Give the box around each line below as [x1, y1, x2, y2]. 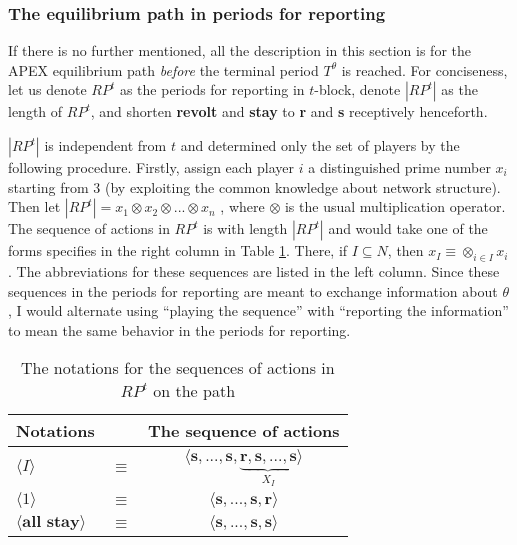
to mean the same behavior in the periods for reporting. [8, 319, 351, 340]
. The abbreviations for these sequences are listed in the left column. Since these [8, 260, 500, 281]
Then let [8, 196, 61, 217]
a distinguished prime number [308, 157, 491, 177]
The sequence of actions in [8, 218, 170, 239]
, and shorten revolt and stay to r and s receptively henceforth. [90, 101, 488, 122]
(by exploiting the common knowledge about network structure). [105, 176, 501, 197]
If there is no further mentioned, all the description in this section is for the [8, 40, 471, 61]
